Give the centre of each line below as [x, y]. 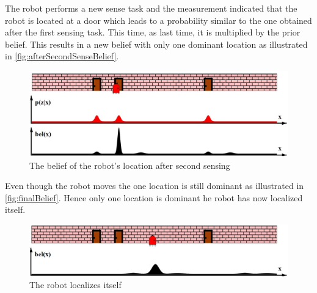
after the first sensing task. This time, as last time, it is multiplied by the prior [153, 32]
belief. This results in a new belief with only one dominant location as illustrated [156, 44]
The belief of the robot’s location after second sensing [130, 165]
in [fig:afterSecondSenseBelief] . [62, 56]
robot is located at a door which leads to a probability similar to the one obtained [158, 20]
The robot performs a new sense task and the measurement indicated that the [151, 8]
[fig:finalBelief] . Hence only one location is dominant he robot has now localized [154, 197]
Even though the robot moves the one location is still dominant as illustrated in [155, 186]
